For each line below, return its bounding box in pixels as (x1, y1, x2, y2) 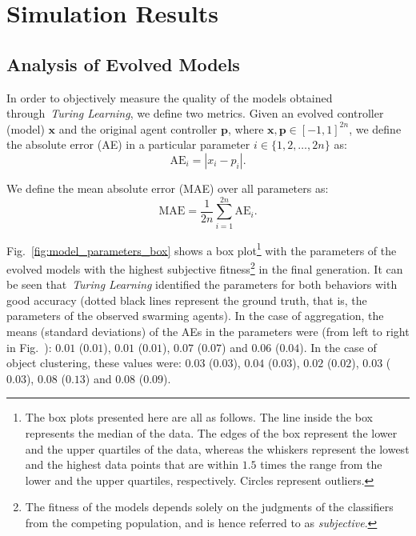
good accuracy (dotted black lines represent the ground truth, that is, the (6, 291, 367, 308)
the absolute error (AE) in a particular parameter (6, 136, 250, 153)
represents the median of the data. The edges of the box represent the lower (25, 424, 398, 441)
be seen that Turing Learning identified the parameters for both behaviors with (6, 276, 398, 293)
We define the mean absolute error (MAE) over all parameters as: (6, 179, 329, 196)
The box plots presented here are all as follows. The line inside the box (25, 409, 373, 426)
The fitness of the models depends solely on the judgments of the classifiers (25, 498, 394, 515)
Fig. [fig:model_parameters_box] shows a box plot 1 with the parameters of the (6, 239, 397, 258)
